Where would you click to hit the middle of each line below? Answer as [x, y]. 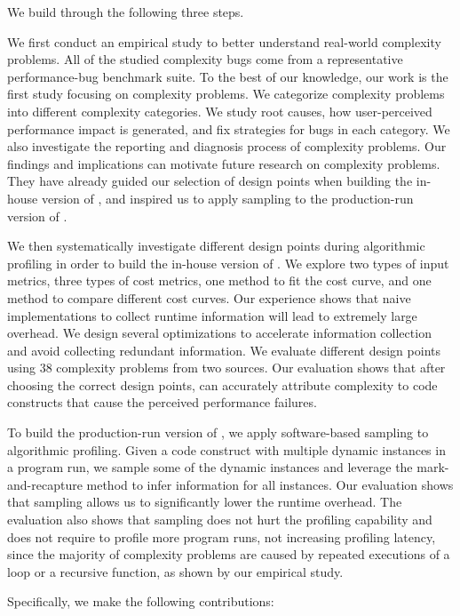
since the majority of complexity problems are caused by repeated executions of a [229, 554]
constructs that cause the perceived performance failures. [162, 402]
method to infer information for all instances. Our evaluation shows [270, 484]
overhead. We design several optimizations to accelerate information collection [219, 333]
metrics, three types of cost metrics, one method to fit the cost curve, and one [219, 280]
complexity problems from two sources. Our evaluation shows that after [251, 368]
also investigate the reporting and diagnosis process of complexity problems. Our [227, 146]
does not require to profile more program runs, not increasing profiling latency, [222, 536]
